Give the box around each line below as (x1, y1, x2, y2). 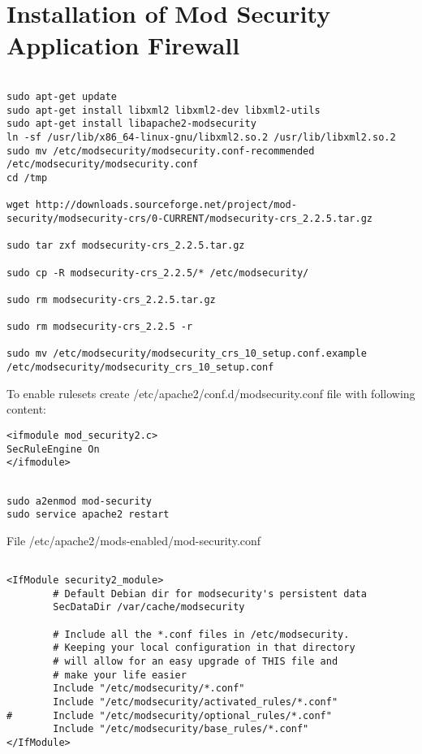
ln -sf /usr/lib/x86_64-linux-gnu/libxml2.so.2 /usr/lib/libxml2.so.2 (6, 131, 396, 143)
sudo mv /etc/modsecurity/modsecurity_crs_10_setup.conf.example (6, 348, 367, 360)
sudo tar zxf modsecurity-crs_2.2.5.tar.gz (6, 240, 245, 252)
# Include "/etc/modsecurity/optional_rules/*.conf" (6, 709, 332, 721)
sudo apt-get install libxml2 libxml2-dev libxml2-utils (6, 104, 321, 116)
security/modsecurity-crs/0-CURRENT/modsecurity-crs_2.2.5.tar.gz (6, 212, 373, 224)
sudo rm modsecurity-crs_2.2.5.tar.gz (6, 293, 216, 305)
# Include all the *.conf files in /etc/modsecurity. (53, 628, 350, 640)
